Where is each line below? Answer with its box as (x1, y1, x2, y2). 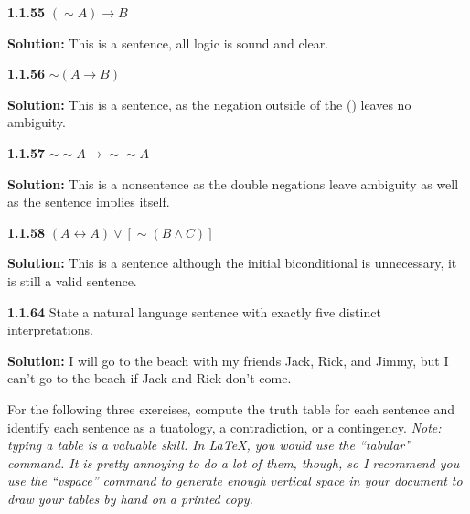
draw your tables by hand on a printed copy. (7, 488, 253, 508)
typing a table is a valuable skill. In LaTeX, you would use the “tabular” (7, 435, 411, 455)
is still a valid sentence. (7, 271, 137, 290)
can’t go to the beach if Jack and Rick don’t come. (7, 369, 292, 388)
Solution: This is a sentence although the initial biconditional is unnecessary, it (7, 253, 457, 273)
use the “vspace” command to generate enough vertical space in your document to (7, 471, 463, 490)
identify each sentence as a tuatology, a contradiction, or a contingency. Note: (7, 417, 442, 436)
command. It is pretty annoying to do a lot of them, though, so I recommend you (7, 453, 460, 472)
